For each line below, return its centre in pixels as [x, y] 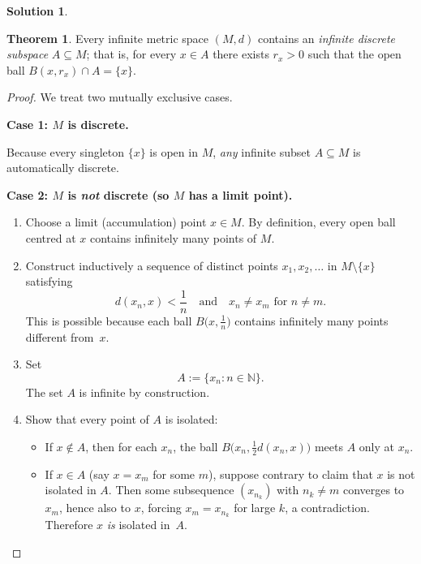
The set [44, 392]
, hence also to [95, 508]
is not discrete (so [118, 194]
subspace [28, 54]
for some [174, 474]
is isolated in [138, 525]
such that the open [354, 54]
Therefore [69, 525]
